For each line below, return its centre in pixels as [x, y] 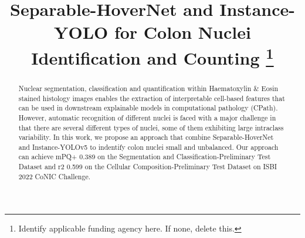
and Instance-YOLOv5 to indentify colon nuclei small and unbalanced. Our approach [148, 147]
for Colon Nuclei [182, 32]
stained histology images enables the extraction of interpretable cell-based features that [152, 98]
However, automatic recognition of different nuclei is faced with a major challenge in [147, 117]
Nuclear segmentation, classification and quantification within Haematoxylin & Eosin [148, 88]
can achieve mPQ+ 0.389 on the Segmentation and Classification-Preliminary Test [145, 157]
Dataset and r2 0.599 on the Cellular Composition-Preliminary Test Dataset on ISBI [148, 167]
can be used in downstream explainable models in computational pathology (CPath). [148, 108]
